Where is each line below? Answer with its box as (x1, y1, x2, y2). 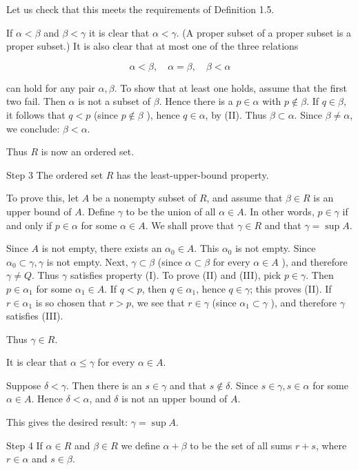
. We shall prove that (145, 217, 235, 232)
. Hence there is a (159, 94, 233, 108)
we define (121, 438, 160, 452)
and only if (6, 217, 52, 232)
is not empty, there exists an (41, 241, 162, 255)
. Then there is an (66, 378, 142, 392)
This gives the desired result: (6, 415, 128, 429)
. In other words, (243, 204, 315, 218)
